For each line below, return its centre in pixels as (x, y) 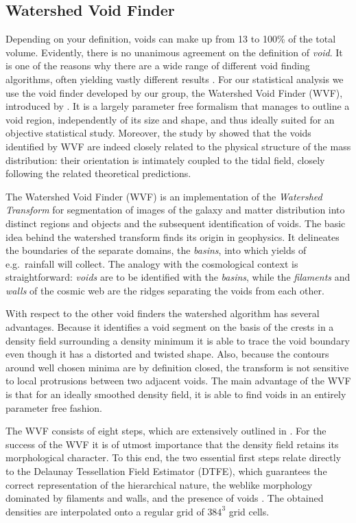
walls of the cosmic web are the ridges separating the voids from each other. (165, 290)
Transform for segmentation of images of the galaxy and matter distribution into (175, 210)
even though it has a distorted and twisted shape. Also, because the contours (167, 354)
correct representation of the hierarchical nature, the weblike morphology (159, 484)
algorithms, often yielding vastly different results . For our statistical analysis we (175, 79)
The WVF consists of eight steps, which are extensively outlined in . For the (166, 431)
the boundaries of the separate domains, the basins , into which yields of (156, 250)
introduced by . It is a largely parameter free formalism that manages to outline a (178, 106)
